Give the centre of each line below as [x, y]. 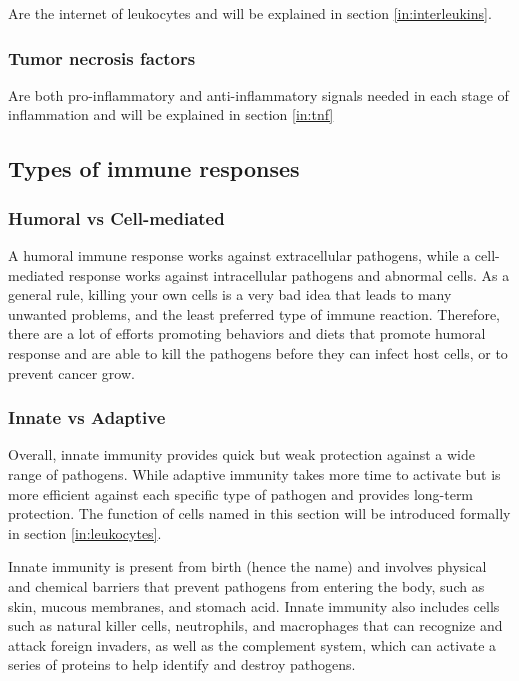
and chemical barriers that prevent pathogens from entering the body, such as [246, 585]
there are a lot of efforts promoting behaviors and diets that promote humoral [247, 333]
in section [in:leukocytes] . [85, 532]
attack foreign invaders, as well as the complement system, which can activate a [252, 644]
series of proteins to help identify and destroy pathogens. [182, 664]
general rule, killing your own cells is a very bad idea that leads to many [230, 294]
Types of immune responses [154, 168]
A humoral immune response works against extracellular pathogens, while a [239, 255]
